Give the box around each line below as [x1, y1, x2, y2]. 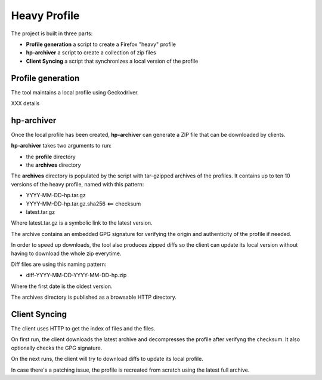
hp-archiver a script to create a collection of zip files [26, 49, 156, 56]
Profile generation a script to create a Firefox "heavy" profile [26, 41, 176, 48]
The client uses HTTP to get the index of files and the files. [11, 325, 156, 332]
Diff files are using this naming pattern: [11, 261, 107, 268]
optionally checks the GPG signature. [11, 344, 103, 351]
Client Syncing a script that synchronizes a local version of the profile [26, 57, 199, 65]
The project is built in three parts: [11, 30, 93, 37]
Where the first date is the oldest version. [11, 283, 113, 290]
